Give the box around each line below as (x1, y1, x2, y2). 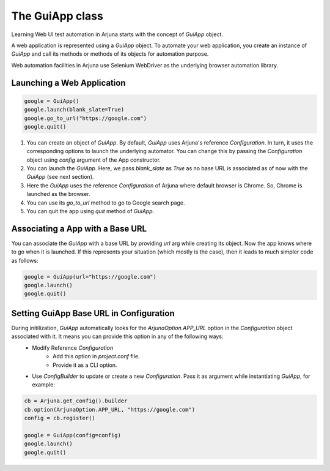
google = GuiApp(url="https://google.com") (24, 273, 157, 280)
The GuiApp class (11, 9, 103, 23)
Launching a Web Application (11, 77, 126, 88)
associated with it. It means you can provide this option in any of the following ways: (11, 333, 224, 340)
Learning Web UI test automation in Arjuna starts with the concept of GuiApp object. (11, 31, 223, 38)
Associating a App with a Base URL (11, 224, 147, 234)
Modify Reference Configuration (32, 344, 114, 352)
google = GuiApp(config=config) (24, 432, 122, 439)
